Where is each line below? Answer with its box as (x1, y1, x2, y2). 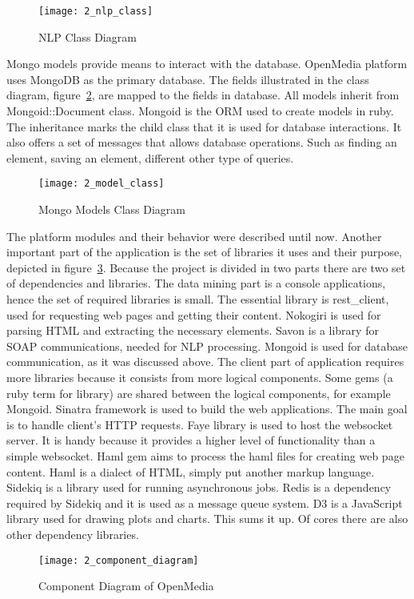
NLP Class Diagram (38, 28, 137, 45)
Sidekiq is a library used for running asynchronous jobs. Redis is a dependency (6, 479, 392, 496)
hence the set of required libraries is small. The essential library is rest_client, (6, 291, 389, 308)
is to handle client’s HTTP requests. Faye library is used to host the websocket (6, 416, 393, 432)
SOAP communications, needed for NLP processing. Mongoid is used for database (6, 337, 408, 354)
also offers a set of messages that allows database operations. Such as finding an (6, 134, 397, 151)
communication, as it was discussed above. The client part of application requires (6, 353, 404, 370)
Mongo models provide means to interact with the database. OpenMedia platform (6, 55, 408, 72)
